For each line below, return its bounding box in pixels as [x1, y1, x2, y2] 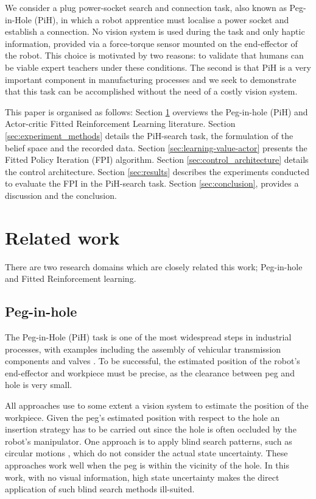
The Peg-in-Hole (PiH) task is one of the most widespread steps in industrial [5, 331, 292, 343]
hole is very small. [5, 378, 72, 391]
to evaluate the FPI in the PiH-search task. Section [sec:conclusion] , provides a [5, 177, 299, 190]
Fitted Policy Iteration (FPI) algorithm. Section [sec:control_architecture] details [5, 153, 309, 166]
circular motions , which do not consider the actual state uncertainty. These [5, 447, 288, 459]
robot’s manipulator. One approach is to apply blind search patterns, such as [5, 434, 292, 447]
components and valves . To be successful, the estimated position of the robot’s [5, 354, 300, 367]
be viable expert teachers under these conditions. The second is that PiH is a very [5, 60, 311, 73]
